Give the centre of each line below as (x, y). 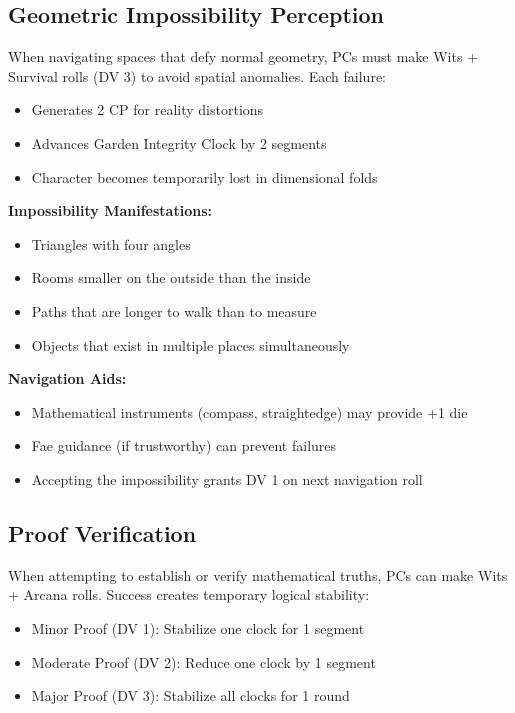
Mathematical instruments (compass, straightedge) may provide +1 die (249, 411)
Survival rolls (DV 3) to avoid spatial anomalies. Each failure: (197, 75)
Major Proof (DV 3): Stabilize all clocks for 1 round (190, 695)
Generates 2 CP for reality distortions (147, 109)
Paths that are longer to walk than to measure (174, 310)
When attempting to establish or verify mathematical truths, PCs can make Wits (258, 574)
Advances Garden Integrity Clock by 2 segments (179, 142)
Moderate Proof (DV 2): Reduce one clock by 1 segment (203, 661)
